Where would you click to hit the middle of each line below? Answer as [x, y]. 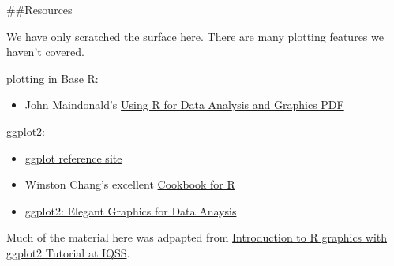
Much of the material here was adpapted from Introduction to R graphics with [197, 237]
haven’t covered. [45, 52]
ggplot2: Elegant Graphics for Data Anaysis [131, 210]
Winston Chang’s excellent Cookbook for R [130, 184]
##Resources [39, 9]
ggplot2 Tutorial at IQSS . [68, 252]
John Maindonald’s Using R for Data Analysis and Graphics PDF [184, 105]
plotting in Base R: [53, 78]
